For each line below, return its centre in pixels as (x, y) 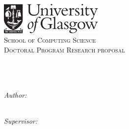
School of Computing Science (50, 40)
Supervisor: (21, 121)
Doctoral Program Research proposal (64, 49)
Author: (15, 95)
